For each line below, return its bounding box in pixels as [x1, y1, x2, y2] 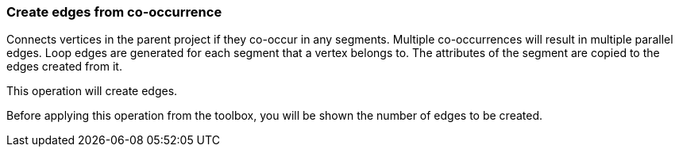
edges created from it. [6, 59, 122, 74]
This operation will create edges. [6, 84, 178, 98]
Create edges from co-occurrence [6, 4, 222, 20]
